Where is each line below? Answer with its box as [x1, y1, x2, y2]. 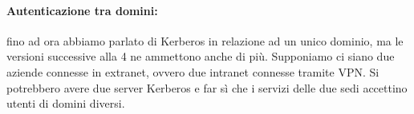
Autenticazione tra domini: [6, 2, 158, 18]
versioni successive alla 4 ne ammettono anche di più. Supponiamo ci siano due [6, 48, 395, 65]
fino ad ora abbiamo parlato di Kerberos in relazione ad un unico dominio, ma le [6, 32, 404, 49]
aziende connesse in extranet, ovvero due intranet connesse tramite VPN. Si [6, 63, 379, 80]
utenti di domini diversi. [6, 95, 125, 112]
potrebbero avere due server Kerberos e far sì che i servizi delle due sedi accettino [6, 79, 408, 96]
